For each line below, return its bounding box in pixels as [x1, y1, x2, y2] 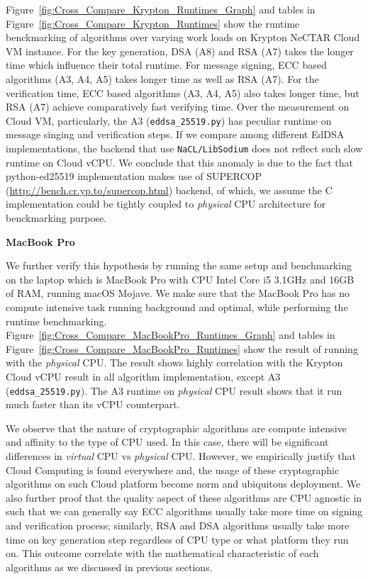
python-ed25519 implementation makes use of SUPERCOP [6, 169, 262, 184]
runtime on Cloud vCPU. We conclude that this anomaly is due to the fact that [6, 154, 354, 169]
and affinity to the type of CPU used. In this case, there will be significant [6, 434, 329, 449]
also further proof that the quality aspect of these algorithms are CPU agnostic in [6, 490, 362, 505]
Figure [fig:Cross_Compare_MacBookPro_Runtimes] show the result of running [6, 341, 358, 356]
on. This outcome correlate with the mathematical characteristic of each [6, 546, 319, 561]
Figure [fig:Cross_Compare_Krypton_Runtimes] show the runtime [6, 16, 300, 30]
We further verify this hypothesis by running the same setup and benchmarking [6, 258, 352, 273]
